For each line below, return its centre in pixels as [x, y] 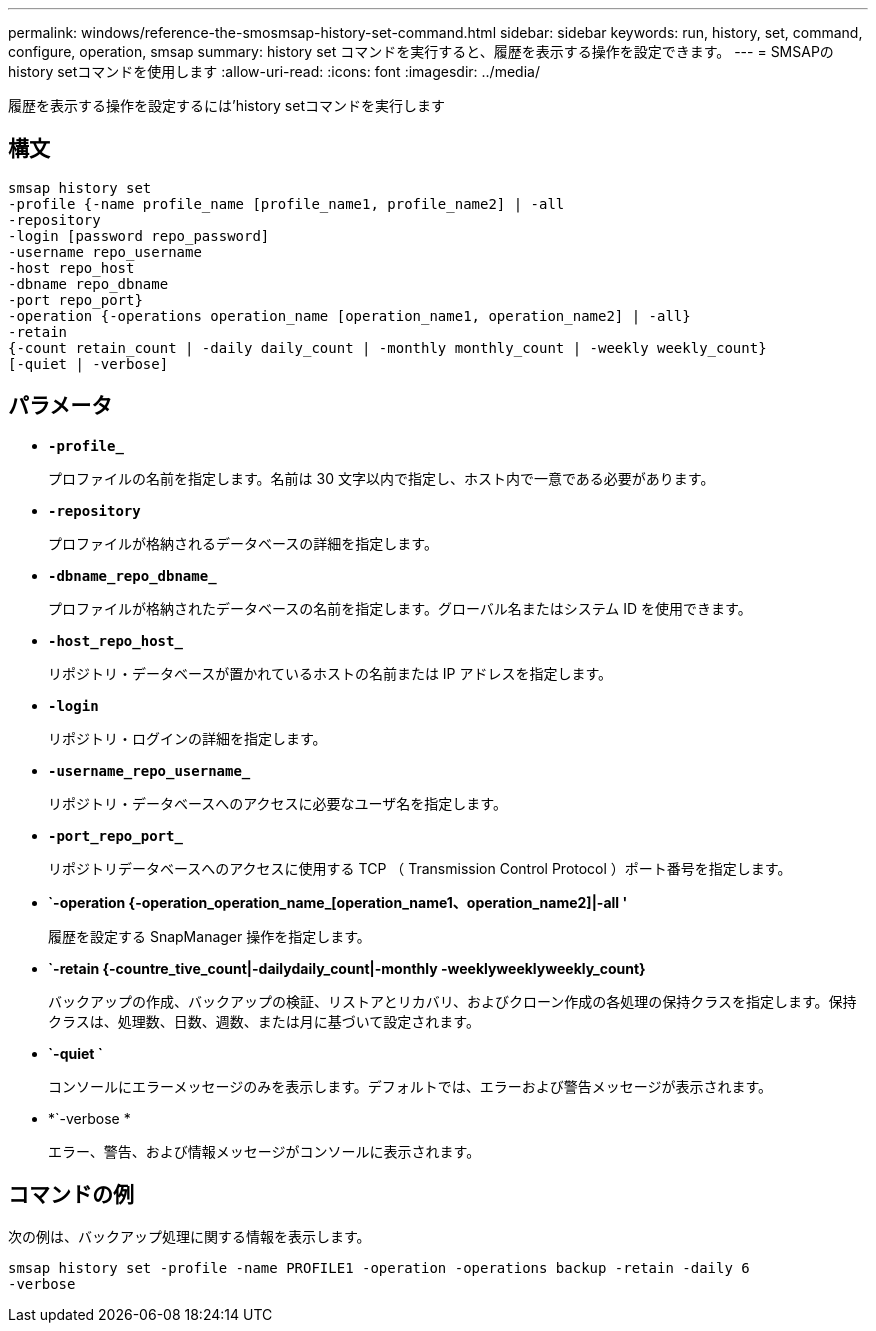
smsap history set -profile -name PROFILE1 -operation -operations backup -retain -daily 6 [379, 1267]
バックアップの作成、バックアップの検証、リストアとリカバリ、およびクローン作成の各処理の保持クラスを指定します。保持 [452, 1001]
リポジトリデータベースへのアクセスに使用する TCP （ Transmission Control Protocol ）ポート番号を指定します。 [420, 868]
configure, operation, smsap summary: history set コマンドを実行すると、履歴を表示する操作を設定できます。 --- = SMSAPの [421, 51]
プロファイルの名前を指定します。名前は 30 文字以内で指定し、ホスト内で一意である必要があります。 [381, 478]
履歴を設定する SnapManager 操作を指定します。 [209, 936]
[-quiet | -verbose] [88, 363]
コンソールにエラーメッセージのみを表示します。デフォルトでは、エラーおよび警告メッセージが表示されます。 [410, 1086]
